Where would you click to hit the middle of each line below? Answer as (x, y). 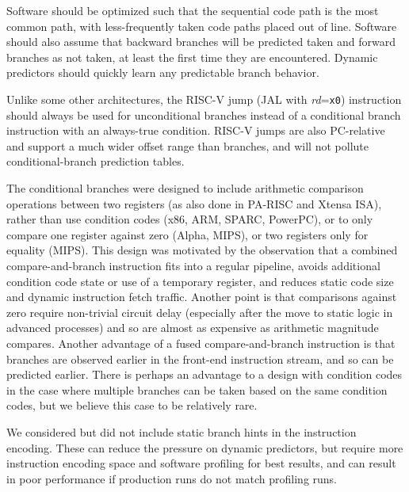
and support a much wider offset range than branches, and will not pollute (187, 145)
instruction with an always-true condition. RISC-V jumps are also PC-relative (196, 130)
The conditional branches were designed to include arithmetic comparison (185, 188)
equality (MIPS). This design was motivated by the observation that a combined (202, 250)
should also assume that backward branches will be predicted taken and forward (201, 42)
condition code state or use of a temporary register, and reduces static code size (200, 281)
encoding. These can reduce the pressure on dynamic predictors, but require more (205, 447)
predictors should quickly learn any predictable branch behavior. (163, 72)
